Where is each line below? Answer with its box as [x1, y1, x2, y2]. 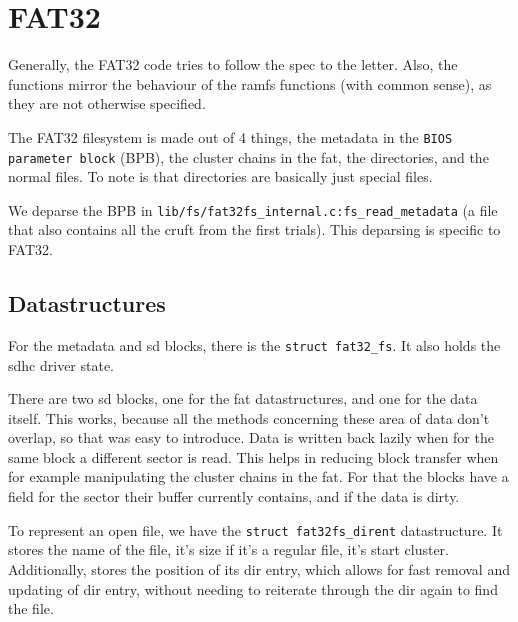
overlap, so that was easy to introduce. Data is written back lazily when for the [8, 427, 494, 448]
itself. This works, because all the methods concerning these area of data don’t [8, 407, 490, 428]
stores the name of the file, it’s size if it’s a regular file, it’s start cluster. [8, 539, 449, 560]
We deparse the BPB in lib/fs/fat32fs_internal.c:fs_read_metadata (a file [8, 199, 498, 220]
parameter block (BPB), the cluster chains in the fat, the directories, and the [8, 146, 489, 167]
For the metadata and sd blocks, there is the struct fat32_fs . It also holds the [8, 334, 501, 355]
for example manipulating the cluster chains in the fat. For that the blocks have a [8, 466, 509, 487]
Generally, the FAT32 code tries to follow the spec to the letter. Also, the [8, 54, 458, 75]
